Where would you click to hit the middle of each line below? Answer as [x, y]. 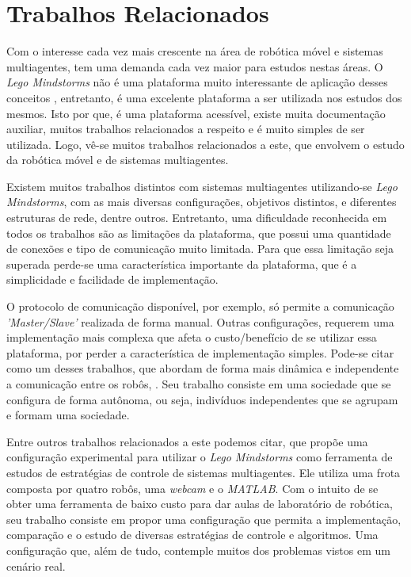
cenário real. [36, 566]
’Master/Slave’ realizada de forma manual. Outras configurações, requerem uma [200, 321]
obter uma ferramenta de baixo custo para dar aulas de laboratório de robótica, [200, 504]
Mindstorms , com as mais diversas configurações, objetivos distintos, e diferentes [202, 202]
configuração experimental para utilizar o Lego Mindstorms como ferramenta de [200, 457]
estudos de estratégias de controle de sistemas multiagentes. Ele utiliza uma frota [204, 472]
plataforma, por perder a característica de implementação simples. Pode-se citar [200, 352]
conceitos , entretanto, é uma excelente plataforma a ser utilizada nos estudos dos [204, 97]
